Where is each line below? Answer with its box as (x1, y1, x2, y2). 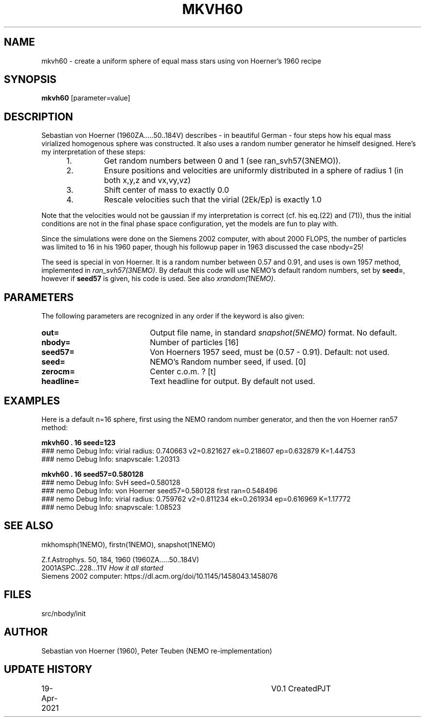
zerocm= (41, 367, 75, 377)
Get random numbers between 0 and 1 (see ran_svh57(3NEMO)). (104, 156, 341, 166)
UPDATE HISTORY (4, 663, 93, 675)
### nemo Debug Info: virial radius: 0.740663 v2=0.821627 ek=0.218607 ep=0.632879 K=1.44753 (41, 446, 356, 455)
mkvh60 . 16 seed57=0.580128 (41, 469, 144, 478)
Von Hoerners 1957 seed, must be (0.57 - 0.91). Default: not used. (149, 347, 390, 357)
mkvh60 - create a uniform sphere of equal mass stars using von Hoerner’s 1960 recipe (41, 56, 321, 65)
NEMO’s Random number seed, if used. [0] (149, 357, 306, 367)
